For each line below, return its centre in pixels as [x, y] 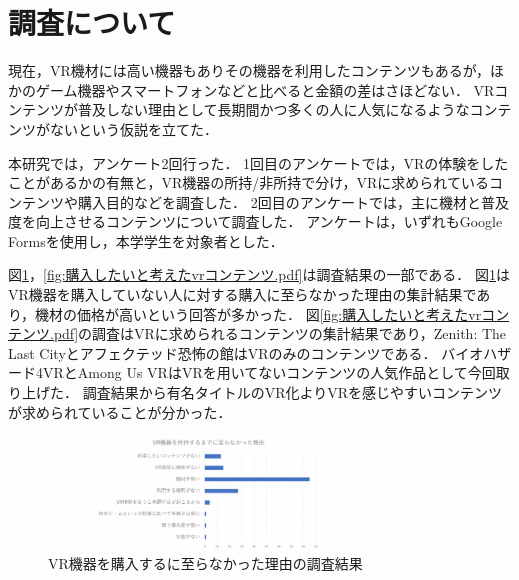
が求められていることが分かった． [120, 411]
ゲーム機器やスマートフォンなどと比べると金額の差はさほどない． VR [265, 89]
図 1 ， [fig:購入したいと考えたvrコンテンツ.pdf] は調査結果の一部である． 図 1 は [259, 274]
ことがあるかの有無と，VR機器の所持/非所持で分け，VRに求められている [248, 182]
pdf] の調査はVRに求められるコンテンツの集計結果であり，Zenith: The [280, 333]
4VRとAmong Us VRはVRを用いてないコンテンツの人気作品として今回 [265, 372]
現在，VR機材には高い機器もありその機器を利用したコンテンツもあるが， [249, 70]
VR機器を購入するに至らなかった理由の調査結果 [205, 563]
